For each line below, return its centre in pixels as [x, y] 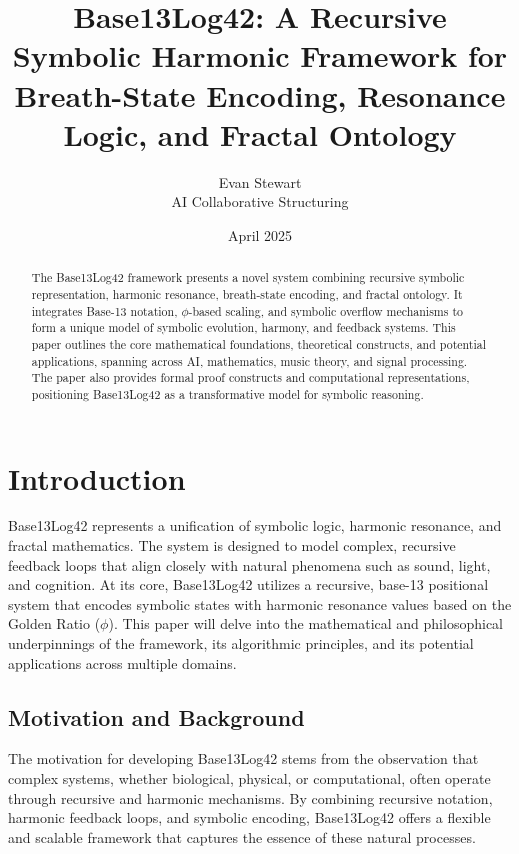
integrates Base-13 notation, [104, 310]
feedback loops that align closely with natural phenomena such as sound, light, [249, 564]
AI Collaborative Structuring [260, 201]
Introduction [97, 477]
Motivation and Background [156, 716]
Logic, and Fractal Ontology [260, 133]
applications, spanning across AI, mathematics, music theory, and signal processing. [249, 360]
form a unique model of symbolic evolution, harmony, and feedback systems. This [243, 327]
